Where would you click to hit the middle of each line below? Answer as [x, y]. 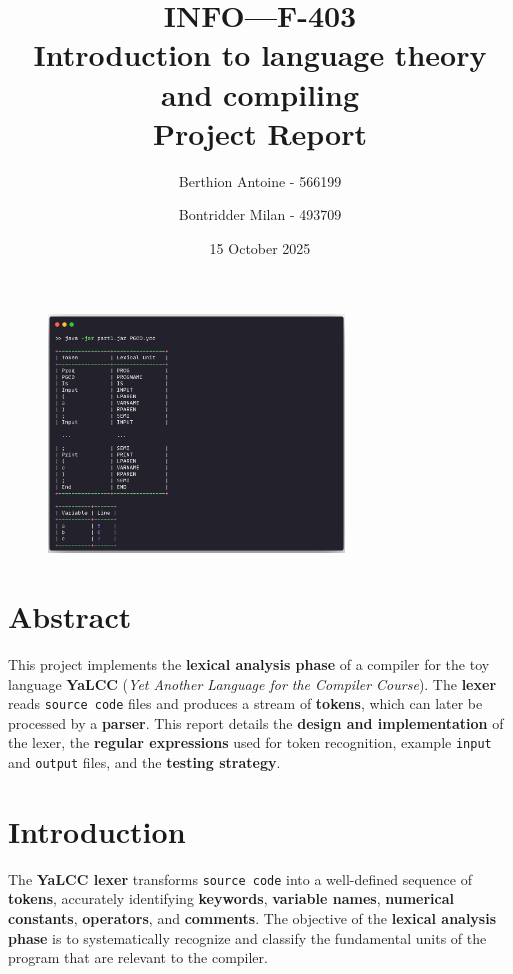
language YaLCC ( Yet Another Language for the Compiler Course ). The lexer [252, 683]
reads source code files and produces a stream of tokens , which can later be [245, 703]
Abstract [70, 616]
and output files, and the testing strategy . [144, 762]
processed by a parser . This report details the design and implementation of [256, 722]
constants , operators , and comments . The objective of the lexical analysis [252, 918]
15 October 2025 [260, 247]
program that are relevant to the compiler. [138, 957]
